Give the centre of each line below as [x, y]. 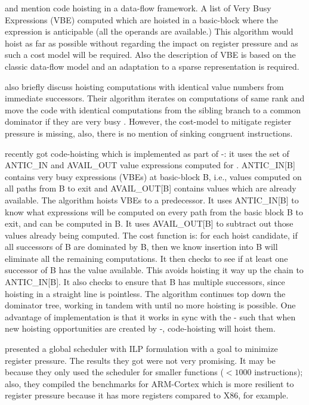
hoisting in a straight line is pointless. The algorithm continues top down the [145, 293]
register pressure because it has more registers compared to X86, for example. [147, 395]
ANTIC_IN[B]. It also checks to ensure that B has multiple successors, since [145, 282]
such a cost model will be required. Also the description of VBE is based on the [150, 55]
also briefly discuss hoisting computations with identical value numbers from [144, 86]
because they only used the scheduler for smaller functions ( [114, 372]
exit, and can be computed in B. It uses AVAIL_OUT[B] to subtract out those [149, 223]
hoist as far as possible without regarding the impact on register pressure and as [152, 43]
